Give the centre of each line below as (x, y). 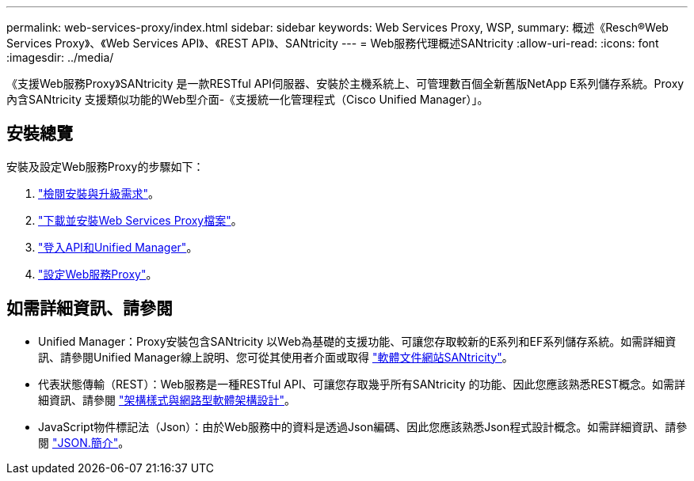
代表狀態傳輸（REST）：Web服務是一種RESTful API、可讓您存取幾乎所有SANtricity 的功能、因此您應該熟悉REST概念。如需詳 (362, 384)
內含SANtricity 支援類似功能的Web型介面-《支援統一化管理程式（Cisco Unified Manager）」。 (248, 99)
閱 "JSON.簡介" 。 (84, 442)
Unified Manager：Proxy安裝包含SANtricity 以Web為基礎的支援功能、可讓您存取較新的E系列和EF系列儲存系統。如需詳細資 (357, 341)
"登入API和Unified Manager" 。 (118, 247)
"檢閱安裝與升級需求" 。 (99, 193)
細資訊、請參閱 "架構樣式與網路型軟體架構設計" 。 (167, 400)
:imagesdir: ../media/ (60, 57)
